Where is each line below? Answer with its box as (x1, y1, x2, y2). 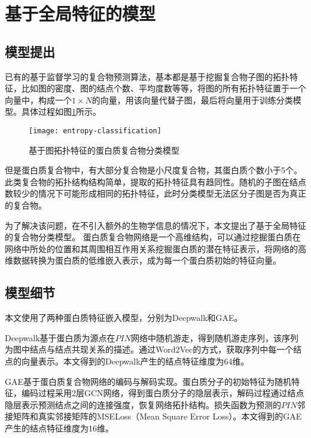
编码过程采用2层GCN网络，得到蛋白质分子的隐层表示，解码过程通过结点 (21, 387, 304, 399)
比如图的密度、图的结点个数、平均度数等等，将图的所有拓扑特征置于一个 (21, 82, 306, 94)
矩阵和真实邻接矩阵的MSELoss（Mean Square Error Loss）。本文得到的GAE (13, 410, 302, 422)
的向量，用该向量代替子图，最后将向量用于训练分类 (92, 93, 293, 106)
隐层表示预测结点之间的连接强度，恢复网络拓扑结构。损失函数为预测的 (5, 398, 281, 411)
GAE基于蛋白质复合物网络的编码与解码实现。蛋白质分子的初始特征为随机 (5, 375, 292, 387)
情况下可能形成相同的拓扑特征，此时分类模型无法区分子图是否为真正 (38, 187, 306, 200)
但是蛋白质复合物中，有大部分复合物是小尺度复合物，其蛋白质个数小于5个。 (5, 164, 302, 176)
